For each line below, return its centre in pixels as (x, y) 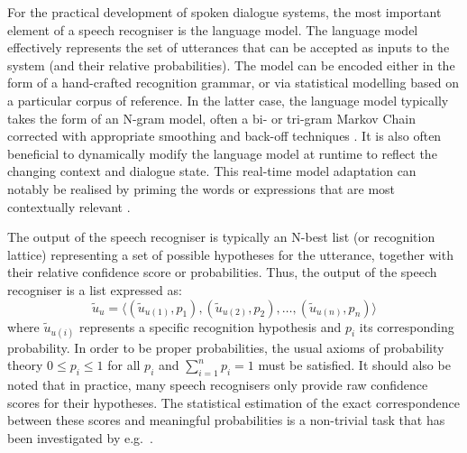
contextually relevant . (69, 206)
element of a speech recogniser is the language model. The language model (213, 29)
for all (124, 365)
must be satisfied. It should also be (354, 365)
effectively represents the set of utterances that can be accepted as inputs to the (229, 47)
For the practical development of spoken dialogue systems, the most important (224, 12)
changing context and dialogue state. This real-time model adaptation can (212, 171)
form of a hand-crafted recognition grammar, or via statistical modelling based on (233, 83)
